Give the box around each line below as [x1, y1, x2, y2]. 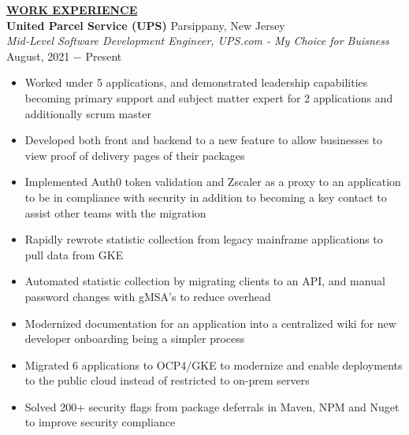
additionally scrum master [24, 105, 151, 121]
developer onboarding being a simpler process [24, 330, 245, 347]
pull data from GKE [24, 246, 124, 262]
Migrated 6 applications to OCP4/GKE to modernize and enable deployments [24, 356, 403, 373]
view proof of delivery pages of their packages [24, 147, 245, 163]
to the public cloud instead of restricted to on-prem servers [24, 372, 310, 389]
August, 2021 [6, 47, 70, 64]
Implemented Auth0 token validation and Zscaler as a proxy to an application [24, 173, 401, 190]
